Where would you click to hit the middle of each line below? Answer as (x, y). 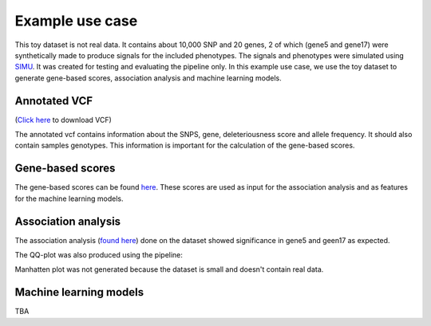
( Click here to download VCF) (63, 120)
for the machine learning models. (69, 198)
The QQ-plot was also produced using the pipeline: (99, 255)
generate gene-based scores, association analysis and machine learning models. (148, 78)
